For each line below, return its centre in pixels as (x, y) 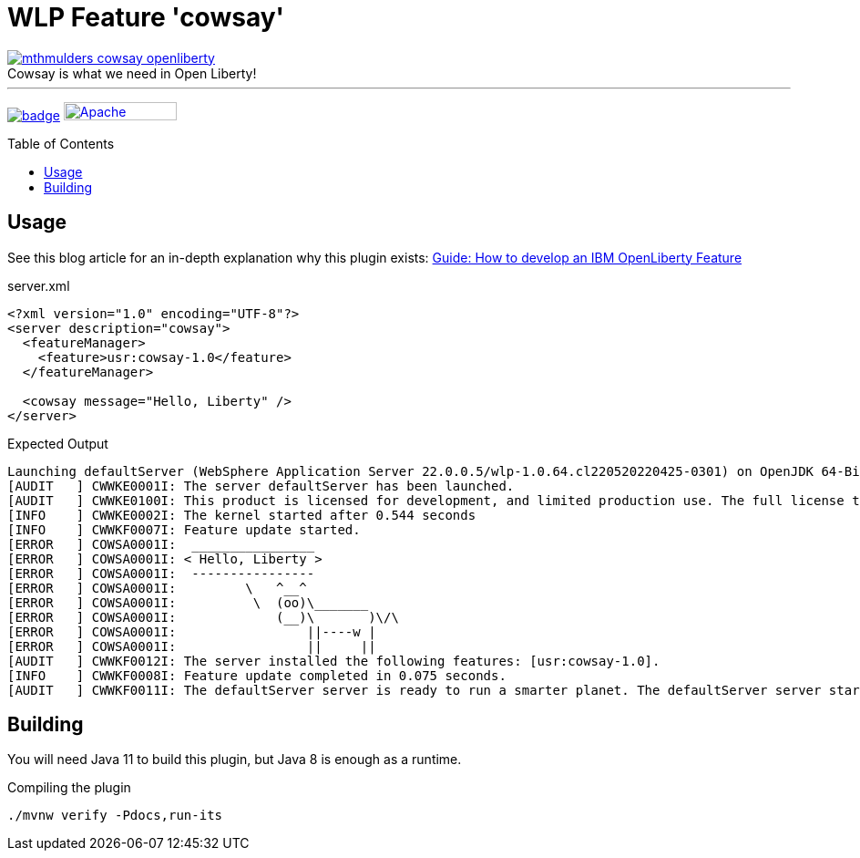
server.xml (39, 285)
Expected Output (58, 443)
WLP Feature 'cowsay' (146, 17)
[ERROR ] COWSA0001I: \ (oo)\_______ (188, 602)
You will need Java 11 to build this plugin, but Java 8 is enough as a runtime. (235, 760)
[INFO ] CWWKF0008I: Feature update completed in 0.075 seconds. (257, 675)
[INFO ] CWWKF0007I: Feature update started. (184, 529)
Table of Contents (61, 143)
